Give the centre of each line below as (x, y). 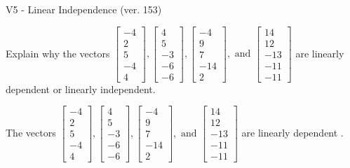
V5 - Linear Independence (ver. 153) (84, 9)
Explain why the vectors (58, 53)
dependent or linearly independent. (81, 89)
